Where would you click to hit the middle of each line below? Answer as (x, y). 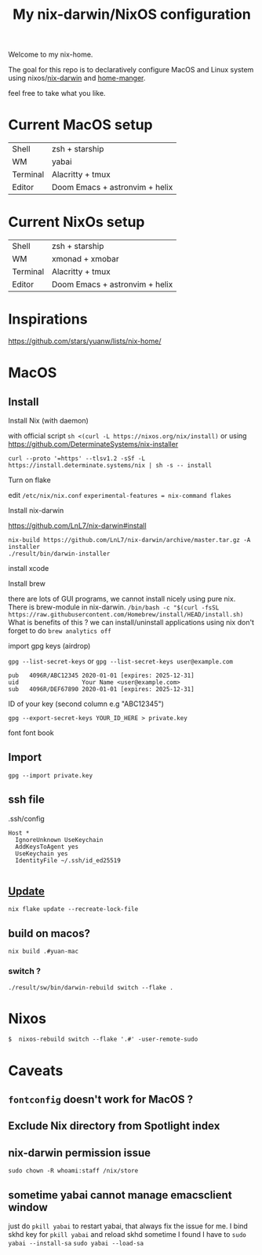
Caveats (36, 1070)
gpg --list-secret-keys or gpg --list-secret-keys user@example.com (121, 661)
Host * (19, 833)
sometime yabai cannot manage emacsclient (120, 1195)
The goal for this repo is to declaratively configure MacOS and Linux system (131, 70)
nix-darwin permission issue (80, 1153)
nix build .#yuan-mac (44, 952)
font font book (31, 733)
